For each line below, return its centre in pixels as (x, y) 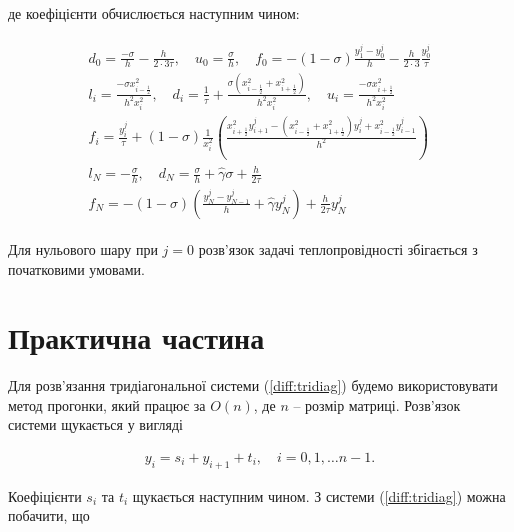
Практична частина (136, 337)
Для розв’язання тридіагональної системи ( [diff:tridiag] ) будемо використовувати (253, 385)
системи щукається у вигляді (95, 424)
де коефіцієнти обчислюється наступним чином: (154, 13)
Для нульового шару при (83, 248)
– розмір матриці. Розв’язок (377, 404)
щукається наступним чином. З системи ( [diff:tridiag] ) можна (319, 495)
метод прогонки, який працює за (107, 404)
